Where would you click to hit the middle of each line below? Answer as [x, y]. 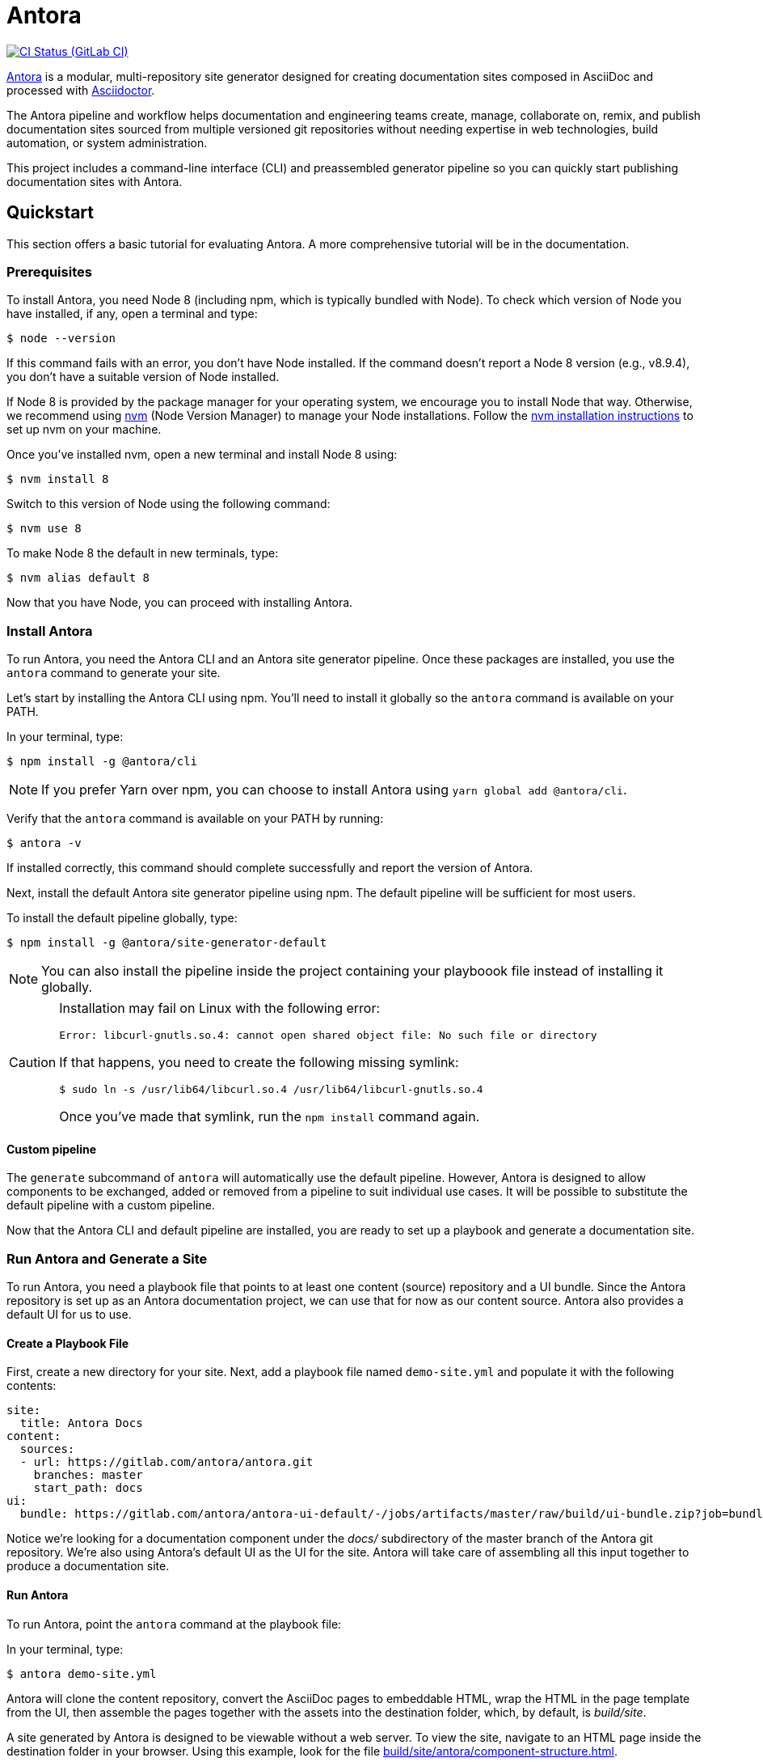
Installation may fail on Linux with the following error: [220, 1008]
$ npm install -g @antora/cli [102, 762]
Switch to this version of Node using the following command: [169, 504]
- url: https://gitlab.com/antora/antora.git [167, 1462]
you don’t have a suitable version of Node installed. [143, 377]
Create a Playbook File [68, 1343]
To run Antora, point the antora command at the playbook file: [174, 1624]
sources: [47, 1449]
